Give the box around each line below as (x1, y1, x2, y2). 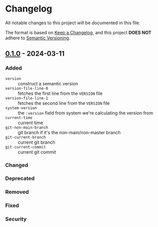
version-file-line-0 (5, 86, 49, 91)
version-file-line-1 (5, 95, 49, 101)
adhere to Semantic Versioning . (5, 35, 70, 41)
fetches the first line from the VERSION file (18, 90, 103, 96)
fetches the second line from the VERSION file (18, 100, 110, 106)
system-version (5, 105, 37, 110)
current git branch (18, 139, 55, 145)
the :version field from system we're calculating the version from (18, 109, 153, 116)
